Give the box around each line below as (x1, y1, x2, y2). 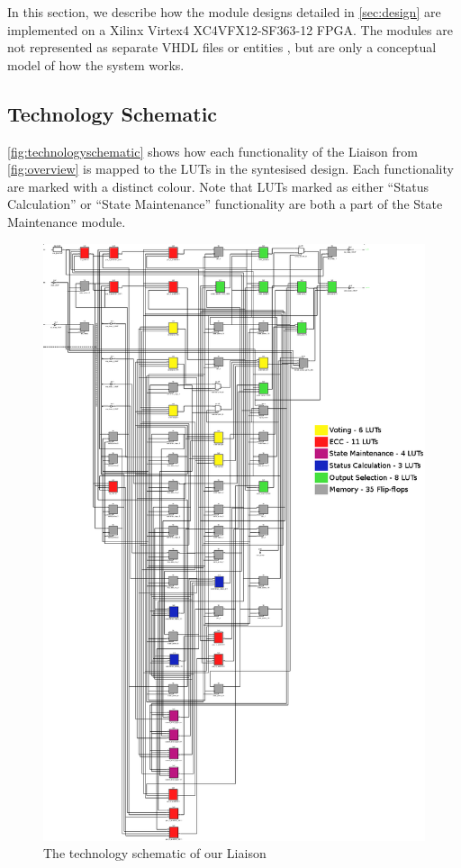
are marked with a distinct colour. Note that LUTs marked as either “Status (7, 176, 429, 195)
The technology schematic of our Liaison (43, 844, 267, 863)
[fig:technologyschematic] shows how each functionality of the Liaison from (7, 141, 418, 160)
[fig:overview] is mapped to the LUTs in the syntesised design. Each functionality (7, 159, 454, 178)
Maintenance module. (7, 212, 126, 231)
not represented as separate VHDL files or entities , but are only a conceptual (7, 38, 437, 57)
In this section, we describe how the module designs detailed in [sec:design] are (7, 3, 441, 21)
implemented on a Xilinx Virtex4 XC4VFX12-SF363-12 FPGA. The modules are (7, 20, 453, 39)
